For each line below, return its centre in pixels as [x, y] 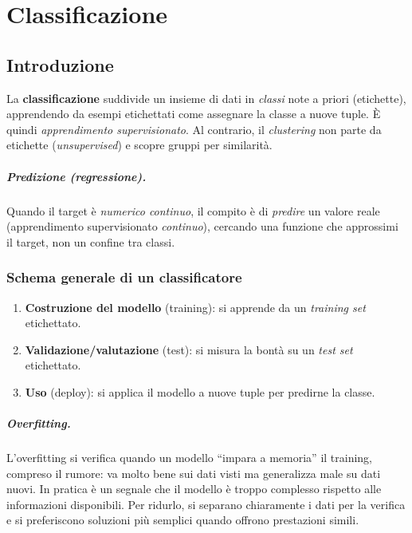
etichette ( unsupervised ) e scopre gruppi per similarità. [139, 145]
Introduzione [60, 64]
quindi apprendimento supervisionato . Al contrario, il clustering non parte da [194, 129]
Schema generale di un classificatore [124, 277]
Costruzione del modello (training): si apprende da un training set [195, 307]
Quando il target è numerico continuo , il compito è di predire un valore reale [193, 210]
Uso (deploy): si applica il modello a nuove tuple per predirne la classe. [200, 391]
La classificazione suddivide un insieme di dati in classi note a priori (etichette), [206, 98]
